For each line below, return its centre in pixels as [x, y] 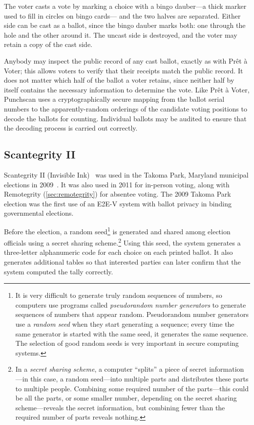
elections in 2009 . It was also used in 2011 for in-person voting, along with [117, 184]
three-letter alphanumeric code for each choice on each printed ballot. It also [118, 252]
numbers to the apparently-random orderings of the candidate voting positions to [126, 108]
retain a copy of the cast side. [48, 44]
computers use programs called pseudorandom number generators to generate [131, 304]
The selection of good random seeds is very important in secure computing [127, 343]
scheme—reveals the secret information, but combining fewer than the [120, 407]
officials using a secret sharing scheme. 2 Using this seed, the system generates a [122, 242]
